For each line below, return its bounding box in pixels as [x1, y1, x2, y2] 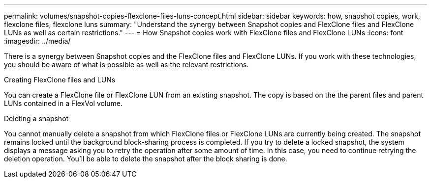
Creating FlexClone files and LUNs [4, 76, 116, 84]
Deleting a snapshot [4, 114, 69, 123]
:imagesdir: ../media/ [4, 37, 71, 45]
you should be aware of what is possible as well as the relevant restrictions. [4, 60, 249, 69]
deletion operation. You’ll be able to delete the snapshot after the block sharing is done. [4, 155, 287, 163]
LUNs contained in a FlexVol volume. [4, 99, 123, 107]
